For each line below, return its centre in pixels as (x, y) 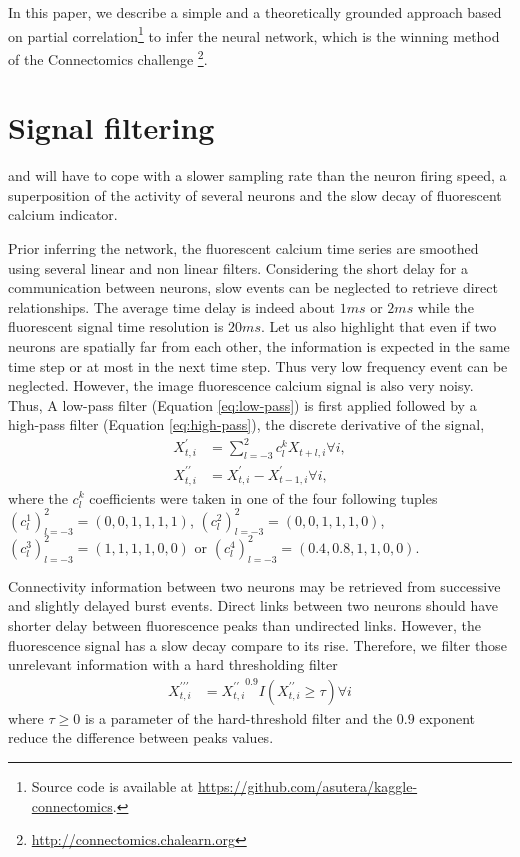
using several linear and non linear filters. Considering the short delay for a (238, 267)
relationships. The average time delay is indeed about (171, 306)
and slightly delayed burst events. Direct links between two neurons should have (253, 605)
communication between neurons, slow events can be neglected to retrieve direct (253, 287)
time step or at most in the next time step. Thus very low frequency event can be (258, 365)
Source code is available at (112, 785)
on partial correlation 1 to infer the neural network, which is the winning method (254, 34)
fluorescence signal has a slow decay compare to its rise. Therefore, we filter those (257, 644)
